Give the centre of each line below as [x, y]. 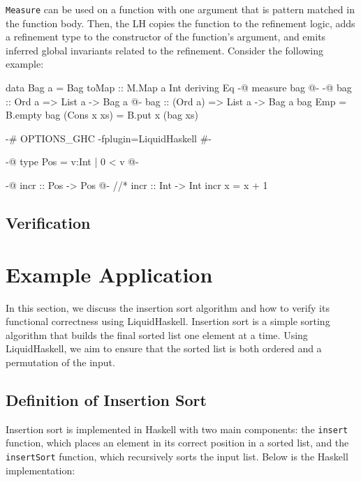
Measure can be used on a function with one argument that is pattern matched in [180, 9]
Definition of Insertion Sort [106, 399]
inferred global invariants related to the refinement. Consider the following [165, 50]
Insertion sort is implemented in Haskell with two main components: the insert [177, 429]
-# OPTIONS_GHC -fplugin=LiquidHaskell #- [109, 138]
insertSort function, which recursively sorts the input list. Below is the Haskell [177, 456]
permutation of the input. [60, 362]
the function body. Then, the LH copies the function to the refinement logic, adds [180, 23]
